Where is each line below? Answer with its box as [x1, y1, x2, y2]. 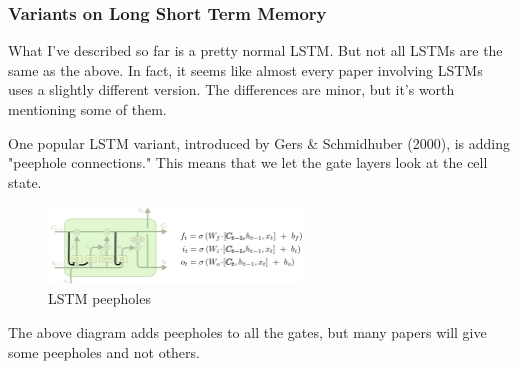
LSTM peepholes [48, 288, 151, 309]
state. [8, 171, 42, 192]
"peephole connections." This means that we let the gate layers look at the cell [8, 152, 488, 173]
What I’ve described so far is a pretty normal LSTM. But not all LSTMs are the [8, 40, 503, 61]
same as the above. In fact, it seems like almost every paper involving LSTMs [8, 59, 483, 80]
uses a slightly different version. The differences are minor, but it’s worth [8, 79, 455, 100]
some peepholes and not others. [8, 341, 200, 362]
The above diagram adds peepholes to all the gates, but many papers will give [8, 322, 487, 343]
